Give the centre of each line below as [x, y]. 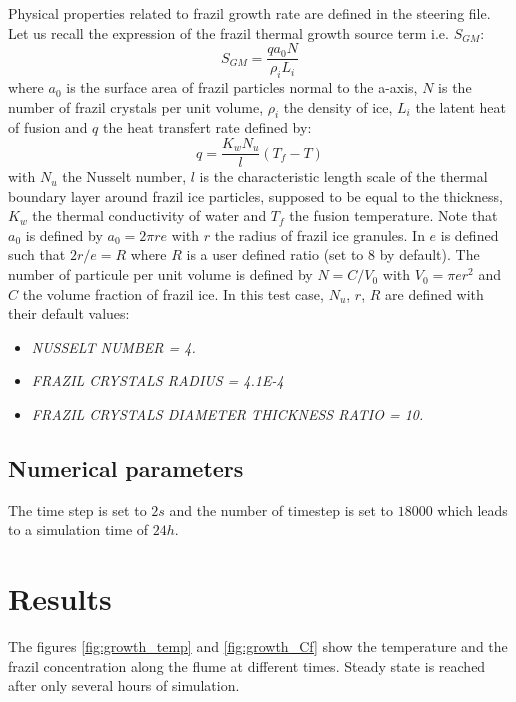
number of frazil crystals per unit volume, [136, 106]
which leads [472, 509]
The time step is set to [77, 509]
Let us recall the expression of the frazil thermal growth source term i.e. [228, 32]
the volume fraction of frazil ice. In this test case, [173, 293]
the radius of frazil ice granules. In [319, 234]
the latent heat [461, 106]
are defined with [434, 293]
